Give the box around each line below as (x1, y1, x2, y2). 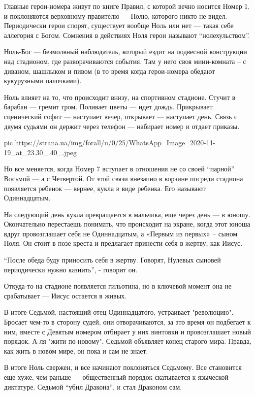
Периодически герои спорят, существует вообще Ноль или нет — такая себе (4, 20, 234, 31)
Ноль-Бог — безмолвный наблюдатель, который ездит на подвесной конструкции (4, 46, 247, 57)
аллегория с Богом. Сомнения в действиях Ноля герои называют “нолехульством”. (4, 30, 250, 40)
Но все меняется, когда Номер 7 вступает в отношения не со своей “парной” (4, 164, 235, 174)
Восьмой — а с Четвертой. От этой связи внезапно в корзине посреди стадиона (4, 173, 243, 183)
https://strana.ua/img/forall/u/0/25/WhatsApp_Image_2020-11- (15, 137, 216, 148)
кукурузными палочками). (4, 75, 82, 86)
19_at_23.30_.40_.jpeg (4, 147, 77, 157)
